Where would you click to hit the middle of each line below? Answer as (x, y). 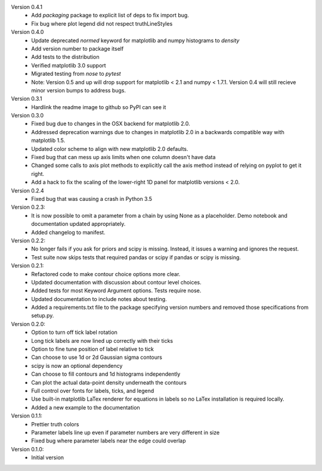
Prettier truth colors (55, 424)
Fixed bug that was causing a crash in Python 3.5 (92, 199)
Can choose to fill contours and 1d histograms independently (106, 374)
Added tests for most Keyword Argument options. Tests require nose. (116, 291)
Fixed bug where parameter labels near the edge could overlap (109, 441)
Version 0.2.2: (28, 240)
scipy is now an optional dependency (77, 365)
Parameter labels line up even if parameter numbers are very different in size (126, 432)
